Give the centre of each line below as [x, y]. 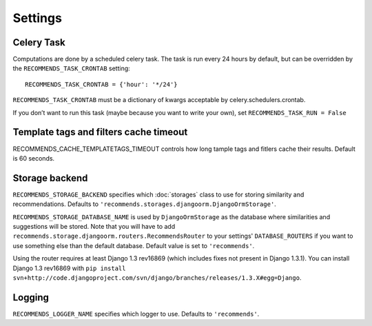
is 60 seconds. [34, 158]
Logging [31, 297]
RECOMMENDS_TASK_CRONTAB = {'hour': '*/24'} [102, 84]
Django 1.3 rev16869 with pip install [69, 268]
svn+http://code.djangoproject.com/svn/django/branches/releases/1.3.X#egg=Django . [157, 277]
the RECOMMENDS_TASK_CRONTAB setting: [71, 68]
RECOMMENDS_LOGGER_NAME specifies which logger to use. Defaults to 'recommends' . [136, 314]
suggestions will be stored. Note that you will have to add [94, 226]
